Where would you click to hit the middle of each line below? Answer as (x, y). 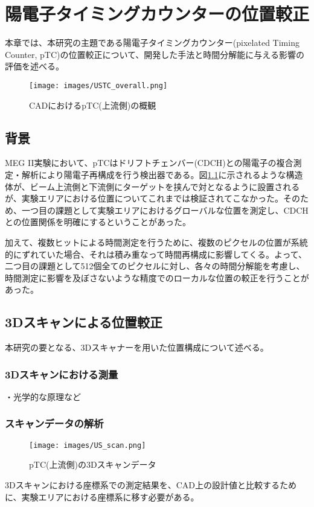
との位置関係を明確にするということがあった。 (98, 222)
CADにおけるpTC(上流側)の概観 (93, 105)
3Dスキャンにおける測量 (62, 374)
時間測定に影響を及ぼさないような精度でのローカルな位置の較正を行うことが (157, 277)
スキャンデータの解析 (54, 423)
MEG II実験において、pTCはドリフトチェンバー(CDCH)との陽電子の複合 (149, 163)
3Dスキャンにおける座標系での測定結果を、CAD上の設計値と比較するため (151, 484)
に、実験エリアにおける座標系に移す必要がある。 (102, 496)
